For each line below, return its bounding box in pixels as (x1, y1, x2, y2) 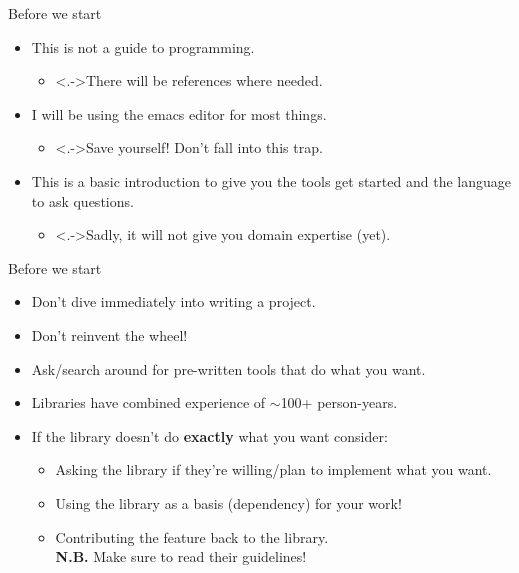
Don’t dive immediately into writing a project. (31, 291, 316, 312)
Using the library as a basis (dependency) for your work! (55, 492, 402, 513)
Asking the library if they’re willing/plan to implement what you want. (55, 459, 492, 480)
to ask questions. (31, 190, 134, 211)
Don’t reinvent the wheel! (31, 324, 188, 345)
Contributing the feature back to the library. (55, 526, 329, 547)
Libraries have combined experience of (31, 392, 266, 413)
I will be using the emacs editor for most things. (31, 103, 327, 124)
